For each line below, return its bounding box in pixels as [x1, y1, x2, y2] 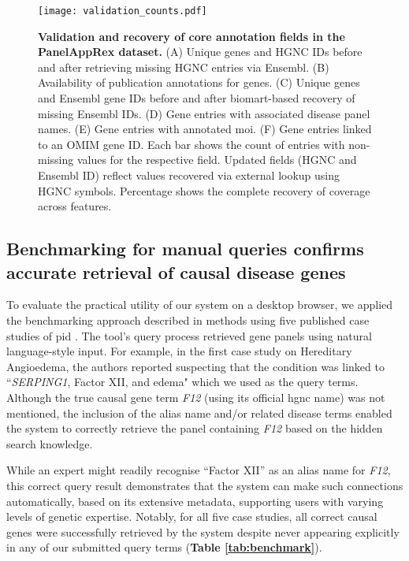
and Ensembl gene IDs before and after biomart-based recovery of [38, 90, 355, 106]
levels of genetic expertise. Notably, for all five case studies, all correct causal [6, 508, 377, 525]
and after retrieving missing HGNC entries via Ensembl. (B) [38, 58, 329, 75]
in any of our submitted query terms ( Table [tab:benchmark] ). [6, 539, 322, 555]
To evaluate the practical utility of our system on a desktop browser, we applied [6, 296, 393, 313]
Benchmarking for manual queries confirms [6, 236, 364, 261]
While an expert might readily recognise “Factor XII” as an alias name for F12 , [6, 462, 391, 478]
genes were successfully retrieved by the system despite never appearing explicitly [6, 523, 400, 540]
